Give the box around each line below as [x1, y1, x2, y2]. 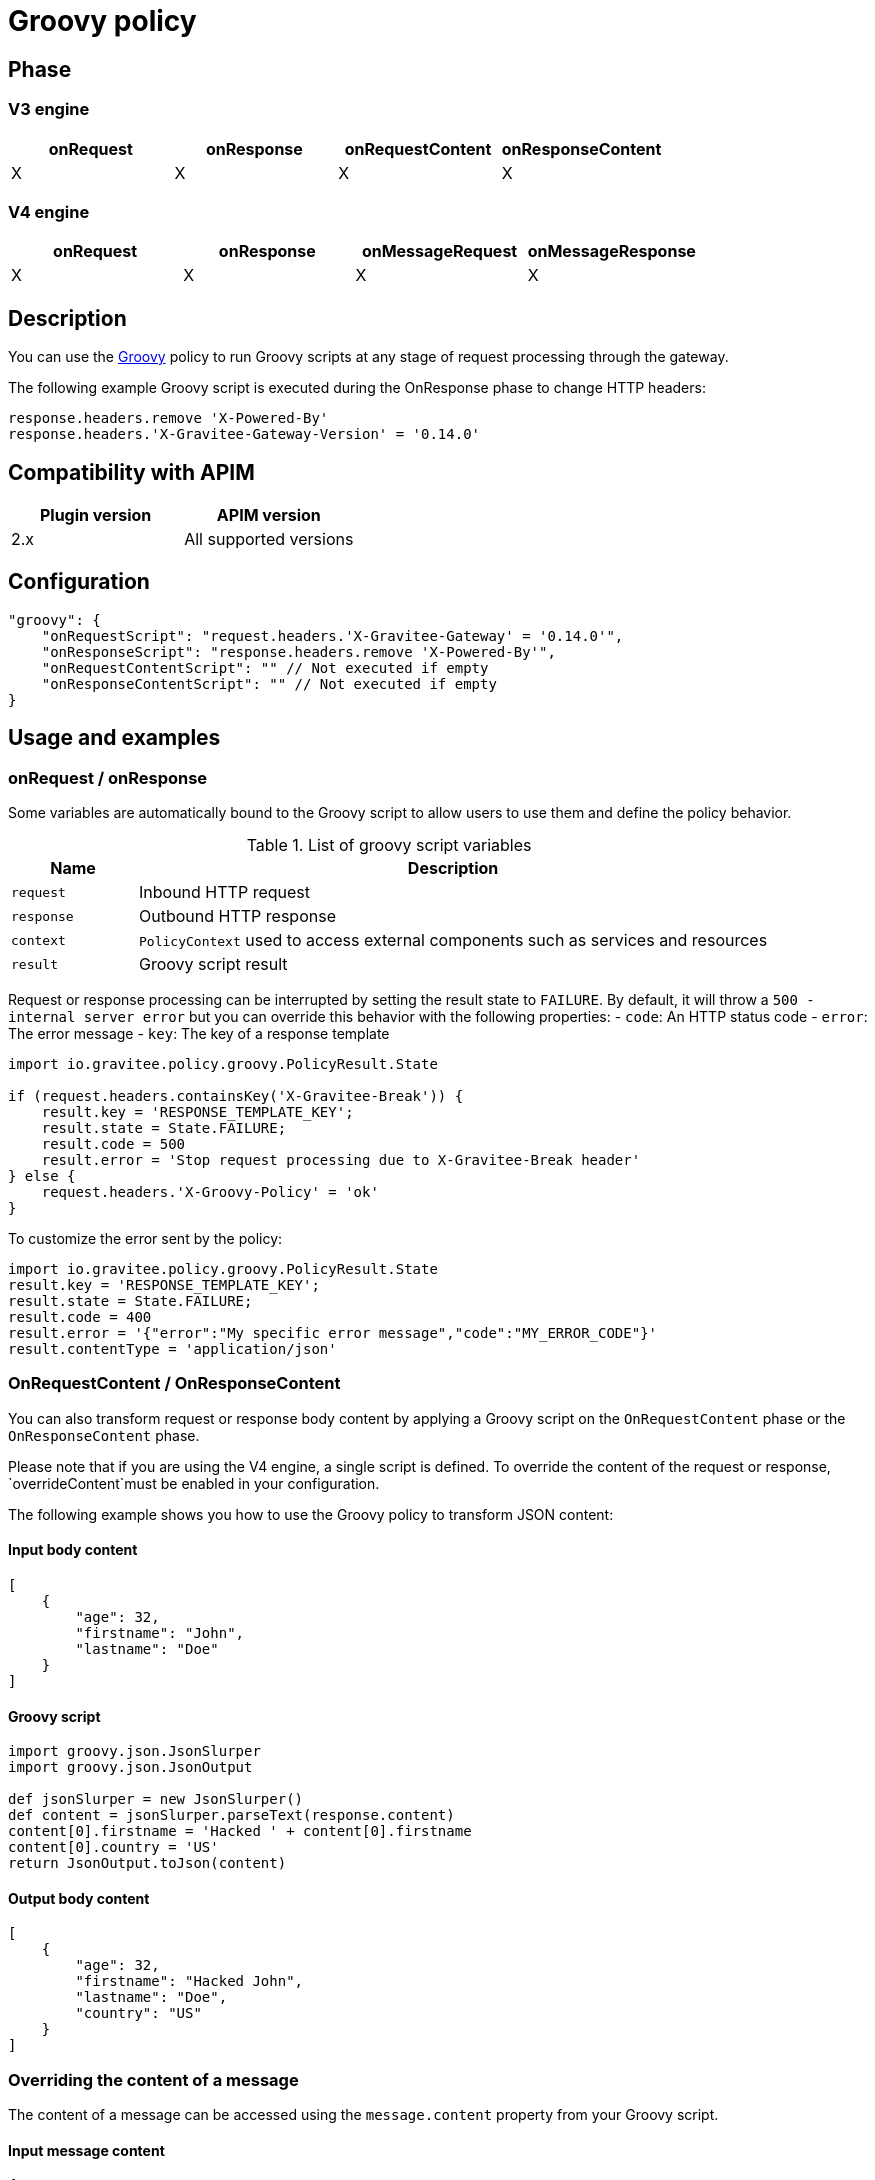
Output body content [8, 1889, 150, 1907]
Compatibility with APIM [8, 459, 255, 485]
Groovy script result [139, 954, 288, 975]
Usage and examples [8, 725, 221, 751]
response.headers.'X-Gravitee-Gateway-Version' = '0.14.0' [8, 426, 481, 443]
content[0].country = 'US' [8, 1839, 219, 1856]
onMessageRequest [361, 241, 518, 262]
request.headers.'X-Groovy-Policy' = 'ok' [41, 1184, 379, 1201]
